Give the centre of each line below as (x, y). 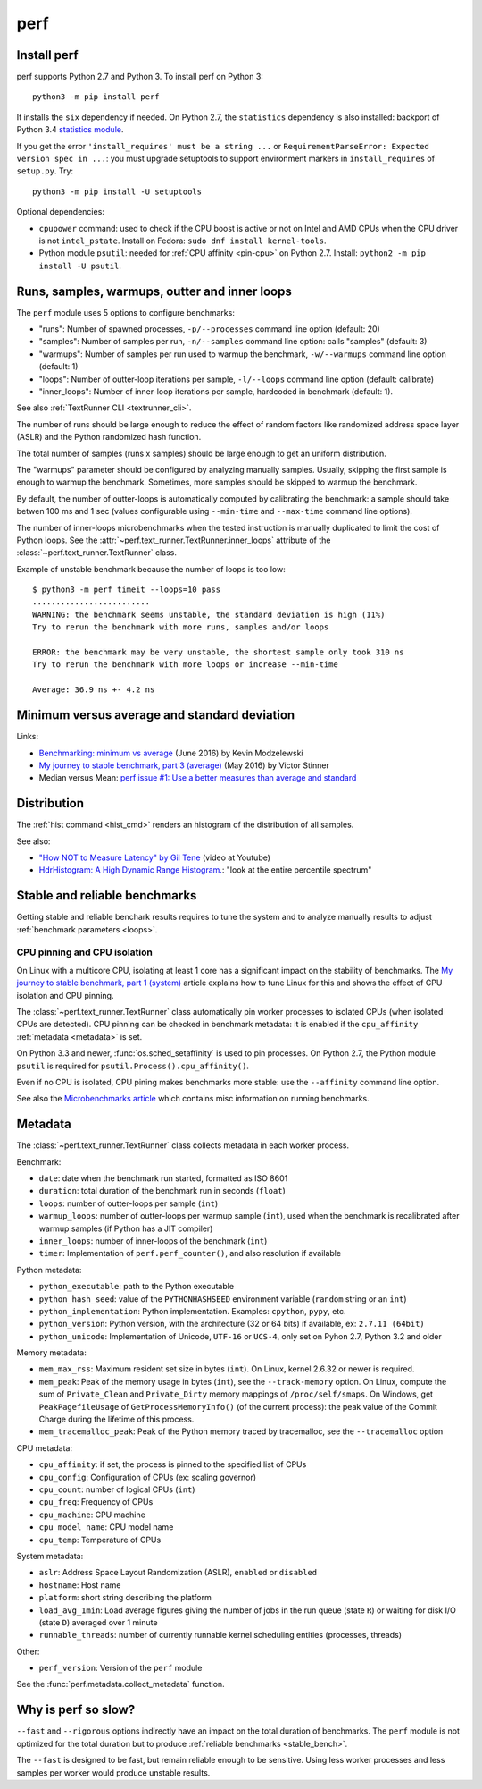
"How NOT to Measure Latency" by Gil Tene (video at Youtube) (155, 857)
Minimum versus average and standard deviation (156, 715)
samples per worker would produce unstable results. (113, 1772)
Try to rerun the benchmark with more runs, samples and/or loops (181, 627)
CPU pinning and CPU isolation (85, 952)
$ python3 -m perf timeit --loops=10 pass (127, 590)
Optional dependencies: (60, 212)
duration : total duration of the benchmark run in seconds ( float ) (162, 1191)
